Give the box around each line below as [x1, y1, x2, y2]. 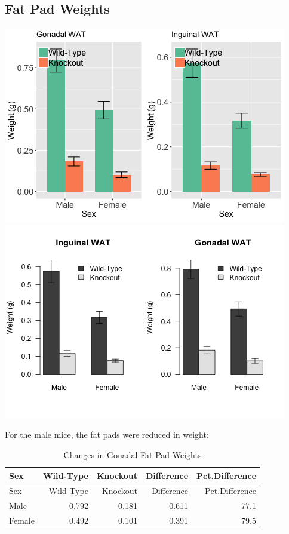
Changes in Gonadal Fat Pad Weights [63, 448, 202, 461]
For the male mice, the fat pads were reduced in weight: [5, 428, 209, 441]
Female [9, 514, 35, 527]
